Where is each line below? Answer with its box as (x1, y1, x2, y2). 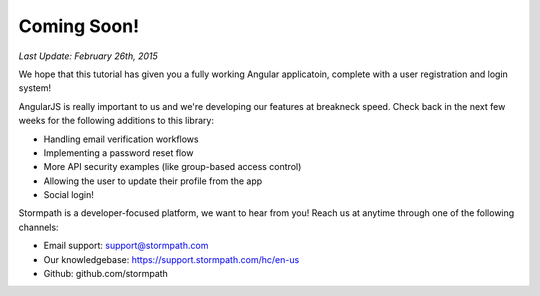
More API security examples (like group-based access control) (43, 161, 302, 173)
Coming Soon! (18, 15, 140, 37)
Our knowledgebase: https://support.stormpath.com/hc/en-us (43, 253, 300, 265)
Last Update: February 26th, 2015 (18, 50, 159, 62)
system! (18, 82, 52, 94)
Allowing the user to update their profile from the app (43, 175, 263, 187)
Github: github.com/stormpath (43, 268, 169, 280)
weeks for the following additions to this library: (18, 115, 215, 127)
